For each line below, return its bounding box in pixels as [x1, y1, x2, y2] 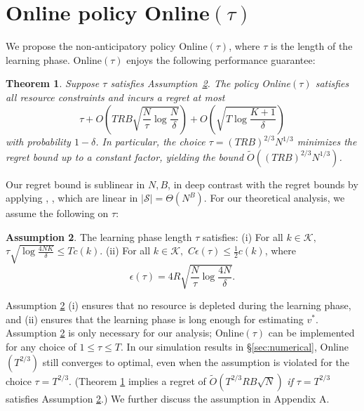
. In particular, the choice [95, 134, 205, 148]
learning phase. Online [6, 52, 102, 67]
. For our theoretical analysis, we [203, 190, 345, 205]
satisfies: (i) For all [202, 229, 283, 244]
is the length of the [271, 39, 353, 53]
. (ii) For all [100, 243, 151, 258]
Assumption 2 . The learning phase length [6, 229, 192, 244]
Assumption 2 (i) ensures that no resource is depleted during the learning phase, [6, 298, 351, 313]
